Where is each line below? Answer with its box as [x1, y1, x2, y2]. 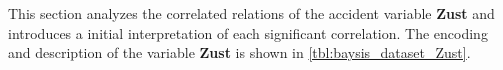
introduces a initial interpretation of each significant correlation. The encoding [8, 22, 488, 43]
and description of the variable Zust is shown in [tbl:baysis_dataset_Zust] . [8, 42, 471, 63]
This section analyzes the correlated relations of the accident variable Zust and [8, 3, 495, 23]
